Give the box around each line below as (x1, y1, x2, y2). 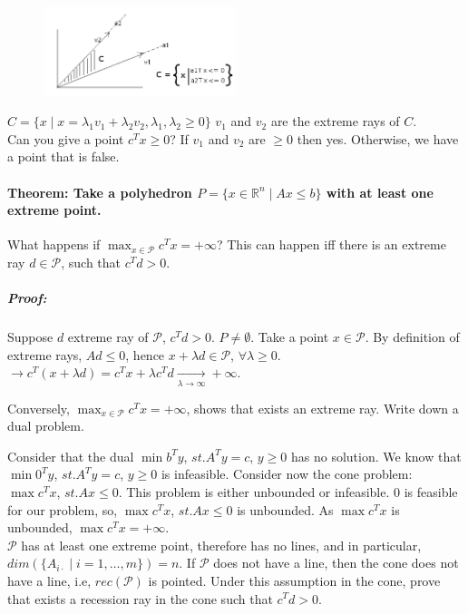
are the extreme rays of (270, 112, 400, 131)
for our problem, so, (7, 500, 118, 519)
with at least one (326, 182, 434, 201)
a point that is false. (7, 147, 120, 166)
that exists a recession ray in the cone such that (7, 589, 273, 608)
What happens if (7, 235, 101, 254)
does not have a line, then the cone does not (213, 553, 459, 572)
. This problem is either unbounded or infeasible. (118, 482, 390, 501)
